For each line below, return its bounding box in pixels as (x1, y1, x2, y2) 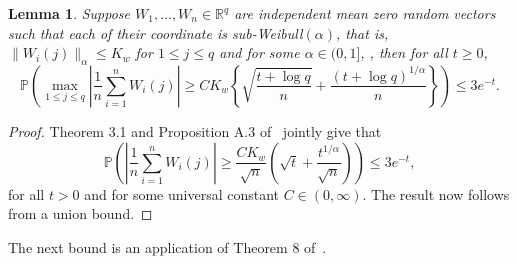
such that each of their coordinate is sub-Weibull (8, 22, 303, 43)
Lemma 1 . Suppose (8, 3, 131, 23)
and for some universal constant (84, 183, 280, 204)
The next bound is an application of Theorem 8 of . (8, 236, 327, 257)
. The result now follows (362, 183, 510, 204)
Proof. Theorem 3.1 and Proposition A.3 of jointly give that (8, 120, 382, 141)
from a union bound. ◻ (8, 203, 153, 224)
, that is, (335, 22, 389, 43)
